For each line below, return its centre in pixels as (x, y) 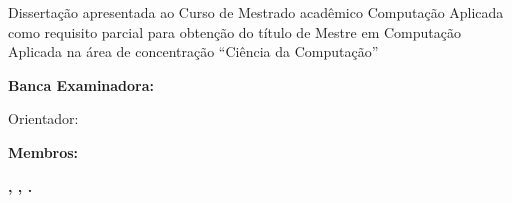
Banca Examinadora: (81, 84)
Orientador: (43, 118)
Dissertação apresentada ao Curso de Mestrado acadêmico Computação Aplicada (256, 12)
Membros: (43, 151)
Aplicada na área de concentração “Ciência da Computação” (193, 51)
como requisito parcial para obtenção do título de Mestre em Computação (234, 31)
